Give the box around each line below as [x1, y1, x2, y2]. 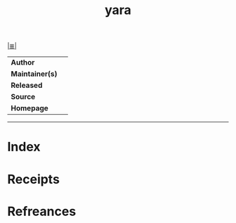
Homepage [11, 103, 49, 113]
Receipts [7, 171, 60, 187]
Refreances [7, 203, 77, 219]
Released [11, 80, 43, 90]
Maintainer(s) [11, 69, 58, 79]
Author [11, 58, 35, 68]
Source [11, 92, 36, 102]
